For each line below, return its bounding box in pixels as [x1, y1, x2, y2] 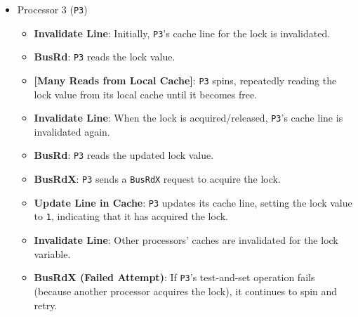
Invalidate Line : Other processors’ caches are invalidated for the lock [34, 233, 338, 247]
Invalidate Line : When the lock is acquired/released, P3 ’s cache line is [34, 110, 343, 125]
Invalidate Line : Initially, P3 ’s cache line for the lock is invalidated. [34, 25, 331, 40]
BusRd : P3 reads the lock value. [34, 49, 175, 64]
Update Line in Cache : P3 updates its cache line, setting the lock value [34, 195, 352, 209]
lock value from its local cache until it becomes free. [34, 86, 258, 101]
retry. [34, 297, 58, 312]
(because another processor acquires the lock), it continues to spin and [34, 283, 338, 298]
